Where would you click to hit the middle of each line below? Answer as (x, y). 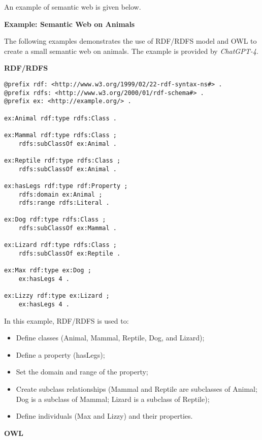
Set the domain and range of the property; (82, 372)
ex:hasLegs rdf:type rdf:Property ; (66, 186)
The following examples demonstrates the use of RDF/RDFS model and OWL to (130, 41)
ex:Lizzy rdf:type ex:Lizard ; (57, 296)
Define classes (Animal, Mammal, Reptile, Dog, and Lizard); (110, 338)
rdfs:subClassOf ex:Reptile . (70, 254)
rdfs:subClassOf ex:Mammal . (68, 228)
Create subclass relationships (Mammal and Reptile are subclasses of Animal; (137, 389)
